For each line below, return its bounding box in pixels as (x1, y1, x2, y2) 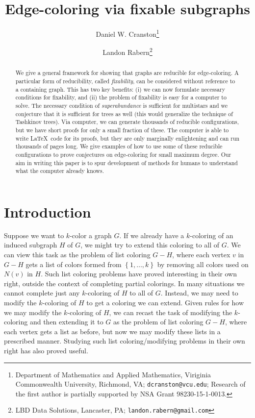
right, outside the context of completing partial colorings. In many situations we (4, 278, 245, 288)
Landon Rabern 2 (102, 46, 153, 57)
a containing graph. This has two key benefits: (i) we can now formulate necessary (15, 85, 225, 93)
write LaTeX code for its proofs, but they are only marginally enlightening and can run (15, 134, 240, 142)
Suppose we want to (4, 230, 64, 240)
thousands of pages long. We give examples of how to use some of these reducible (15, 142, 223, 150)
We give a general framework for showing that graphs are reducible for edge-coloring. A (15, 69, 239, 77)
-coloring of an (190, 230, 233, 240)
